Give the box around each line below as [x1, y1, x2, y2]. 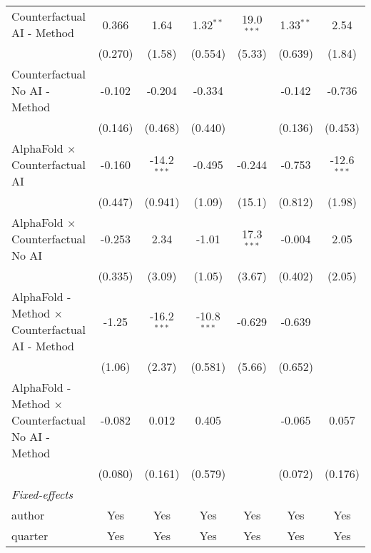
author [11, 507, 45, 523]
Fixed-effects [11, 486, 73, 502]
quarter [11, 527, 49, 544]
